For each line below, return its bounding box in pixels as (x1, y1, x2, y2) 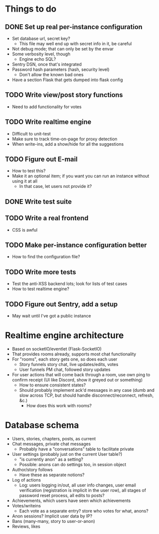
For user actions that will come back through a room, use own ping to (12, 372, 151, 378)
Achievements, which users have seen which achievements (12, 498, 131, 503)
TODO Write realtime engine (5, 118, 92, 126)
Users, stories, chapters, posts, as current (12, 435, 96, 441)
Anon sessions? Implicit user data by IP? (12, 513, 93, 519)
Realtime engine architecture (5, 330, 124, 341)
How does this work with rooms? (26, 403, 92, 409)
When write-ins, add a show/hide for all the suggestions (12, 141, 124, 147)
